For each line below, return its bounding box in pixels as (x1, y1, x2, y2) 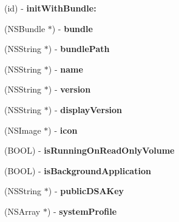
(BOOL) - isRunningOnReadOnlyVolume (4, 144, 175, 157)
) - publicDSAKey (48, 184, 124, 197)
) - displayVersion (48, 103, 122, 116)
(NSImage (4, 123, 41, 136)
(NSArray (4, 204, 41, 217)
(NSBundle (4, 22, 46, 34)
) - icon (48, 123, 78, 136)
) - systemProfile (47, 204, 117, 217)
